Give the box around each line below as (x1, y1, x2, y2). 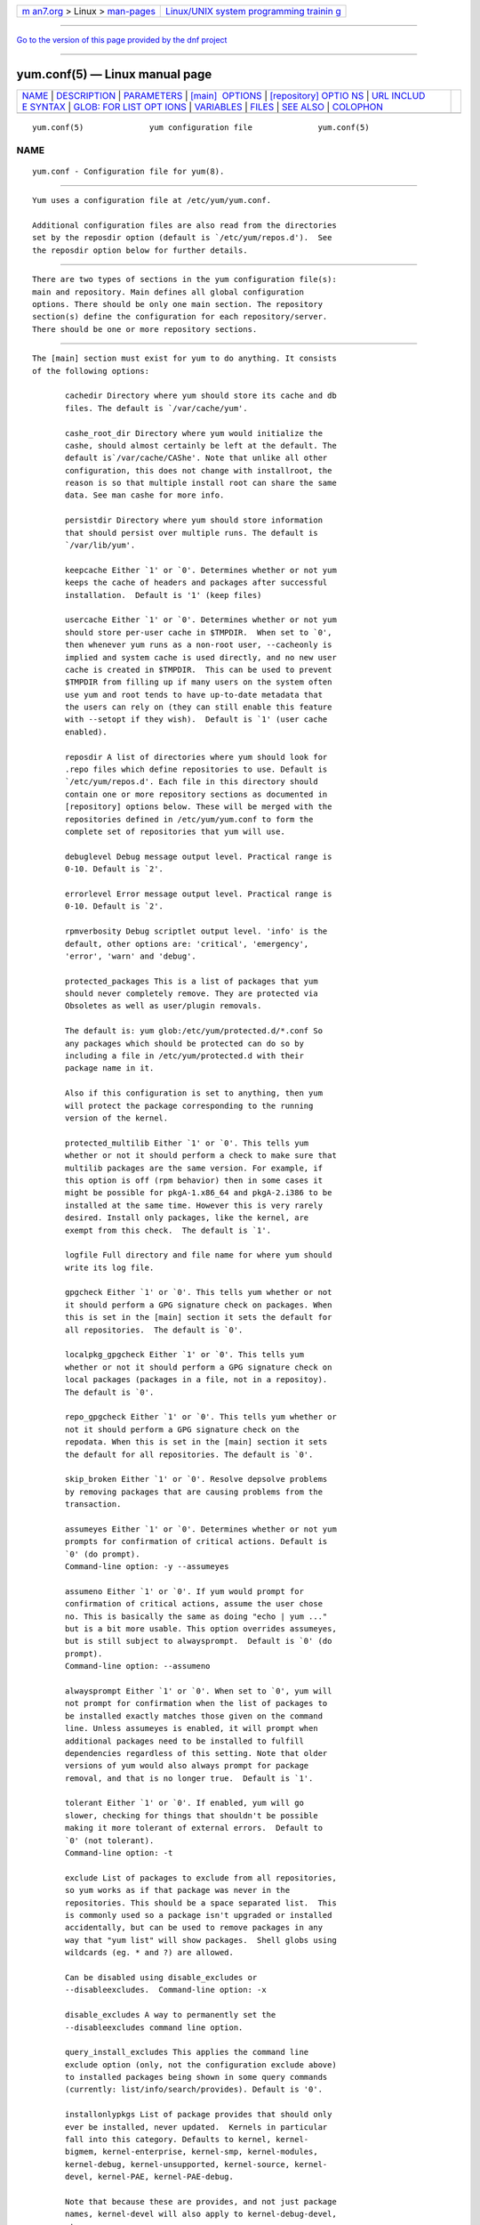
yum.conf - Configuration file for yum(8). (32, 166, 225, 176)
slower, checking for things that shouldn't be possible (65, 1810, 319, 1820)
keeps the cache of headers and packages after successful (65, 578, 328, 587)
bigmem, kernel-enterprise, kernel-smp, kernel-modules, (65, 2147, 319, 2157)
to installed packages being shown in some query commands (65, 2072, 328, 2083)
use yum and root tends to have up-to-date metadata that (65, 690, 324, 700)
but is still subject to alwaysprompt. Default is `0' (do (65, 1636, 332, 1646)
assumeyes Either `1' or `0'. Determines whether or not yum (65, 1524, 337, 1534)
